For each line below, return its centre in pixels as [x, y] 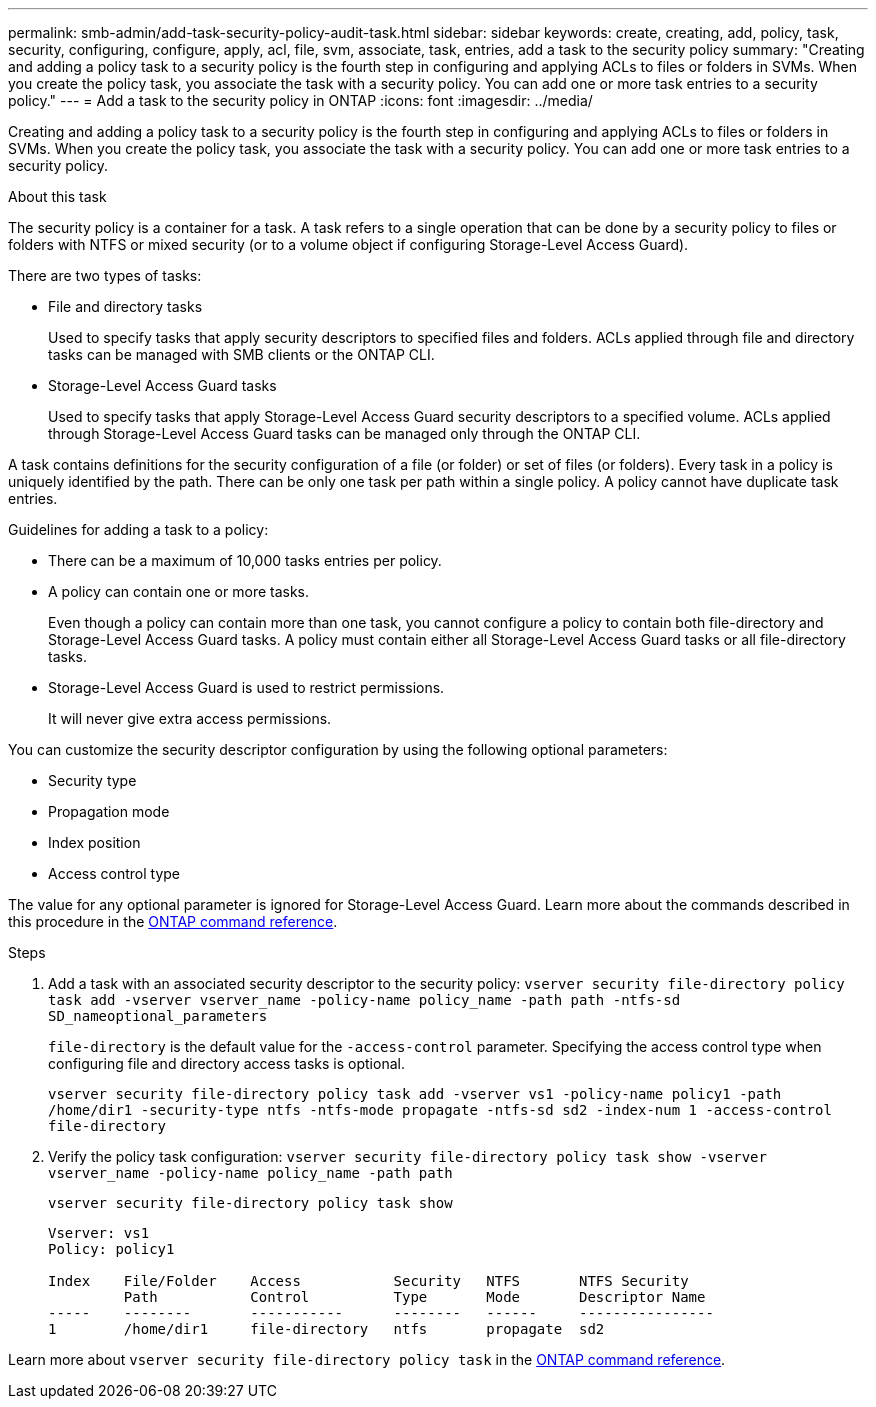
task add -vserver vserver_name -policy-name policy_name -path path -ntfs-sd [364, 1000]
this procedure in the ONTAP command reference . [173, 921]
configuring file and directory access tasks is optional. [226, 1063]
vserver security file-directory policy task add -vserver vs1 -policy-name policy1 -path [415, 1094]
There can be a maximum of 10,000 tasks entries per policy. [245, 560]
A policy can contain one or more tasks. [179, 591]
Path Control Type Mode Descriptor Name [414, 1297]
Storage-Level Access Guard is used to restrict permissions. [246, 687]
